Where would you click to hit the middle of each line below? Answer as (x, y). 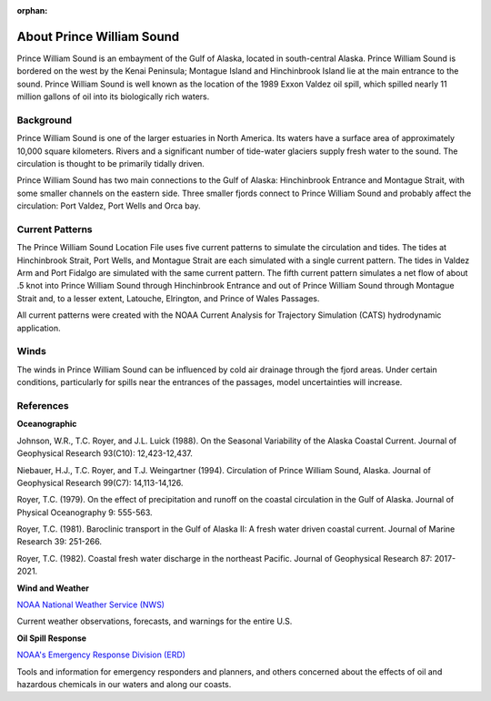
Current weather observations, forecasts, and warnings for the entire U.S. (155, 621)
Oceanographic (47, 424)
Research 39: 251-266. (60, 542)
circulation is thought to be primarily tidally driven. (110, 163)
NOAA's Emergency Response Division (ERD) (101, 655)
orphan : (32, 10)
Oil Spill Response (51, 638)
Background (45, 120)
